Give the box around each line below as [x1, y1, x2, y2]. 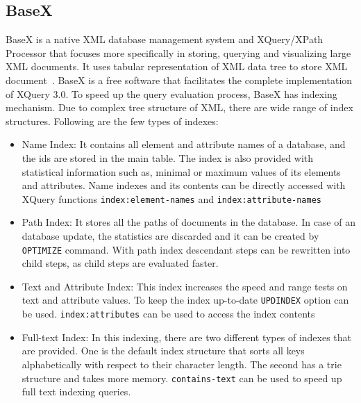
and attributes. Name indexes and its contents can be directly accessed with [22, 178, 346, 192]
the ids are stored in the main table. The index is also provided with [22, 150, 314, 165]
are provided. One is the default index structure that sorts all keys [22, 343, 305, 358]
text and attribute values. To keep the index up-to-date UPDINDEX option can [22, 293, 349, 307]
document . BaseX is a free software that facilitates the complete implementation [6, 72, 353, 87]
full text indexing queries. [22, 384, 131, 399]
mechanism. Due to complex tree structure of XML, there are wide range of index [6, 100, 353, 115]
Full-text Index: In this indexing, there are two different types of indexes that [22, 329, 352, 344]
